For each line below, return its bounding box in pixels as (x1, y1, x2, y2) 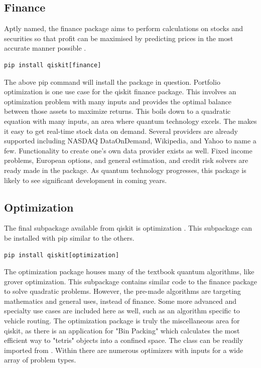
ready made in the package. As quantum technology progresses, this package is (4, 164, 246, 175)
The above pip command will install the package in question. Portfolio (4, 76, 220, 87)
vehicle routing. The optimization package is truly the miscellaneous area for (4, 315, 240, 326)
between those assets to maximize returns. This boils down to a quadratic (4, 106, 231, 116)
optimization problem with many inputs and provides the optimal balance (4, 96, 231, 106)
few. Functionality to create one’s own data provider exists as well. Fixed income (4, 145, 252, 155)
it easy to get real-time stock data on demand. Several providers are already (4, 125, 238, 136)
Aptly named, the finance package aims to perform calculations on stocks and (4, 23, 243, 34)
